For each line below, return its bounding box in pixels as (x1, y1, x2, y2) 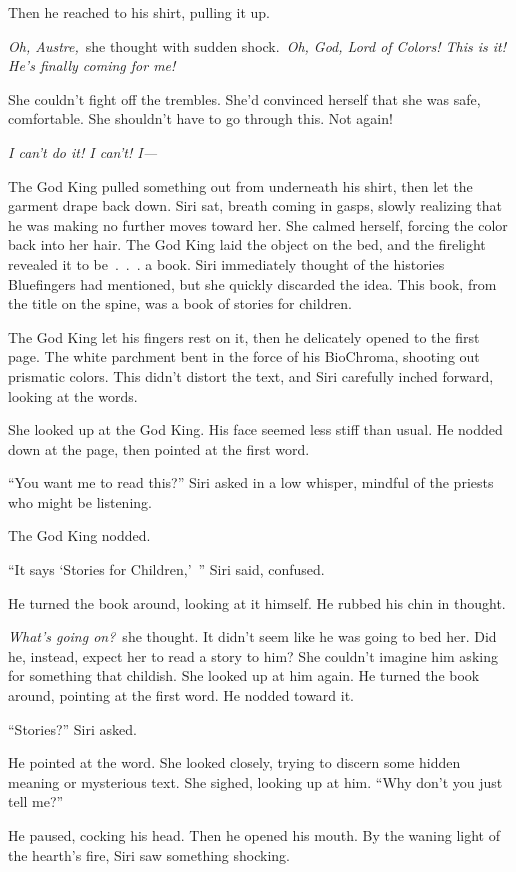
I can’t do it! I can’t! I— (8, 141, 157, 162)
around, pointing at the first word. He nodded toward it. (8, 685, 355, 706)
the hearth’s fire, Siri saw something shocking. (8, 844, 290, 865)
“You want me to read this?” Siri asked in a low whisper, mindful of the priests (8, 472, 494, 493)
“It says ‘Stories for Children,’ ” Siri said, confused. (8, 559, 325, 580)
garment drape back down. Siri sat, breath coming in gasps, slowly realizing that (8, 195, 503, 216)
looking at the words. (8, 385, 138, 406)
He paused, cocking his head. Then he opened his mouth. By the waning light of (8, 825, 500, 845)
